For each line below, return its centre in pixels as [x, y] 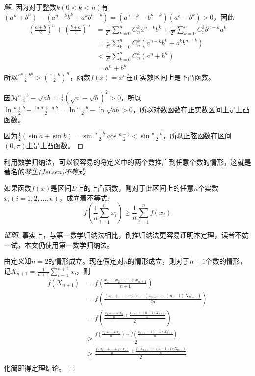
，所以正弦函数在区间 [197, 136]
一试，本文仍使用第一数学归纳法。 [59, 244]
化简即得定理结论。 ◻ [39, 367]
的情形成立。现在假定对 [86, 261]
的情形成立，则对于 [159, 261]
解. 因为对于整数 [30, 7]
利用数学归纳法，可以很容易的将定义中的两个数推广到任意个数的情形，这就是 [127, 162]
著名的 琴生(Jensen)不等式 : [46, 171]
